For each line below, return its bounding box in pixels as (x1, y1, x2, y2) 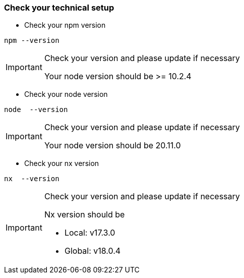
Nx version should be (44, 209, 125, 220)
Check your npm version (24, 21, 106, 30)
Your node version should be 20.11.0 (44, 140, 181, 151)
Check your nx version (24, 159, 99, 168)
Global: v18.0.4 (64, 246, 121, 256)
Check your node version (24, 90, 108, 99)
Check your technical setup (4, 3, 114, 13)
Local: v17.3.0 (64, 228, 115, 238)
